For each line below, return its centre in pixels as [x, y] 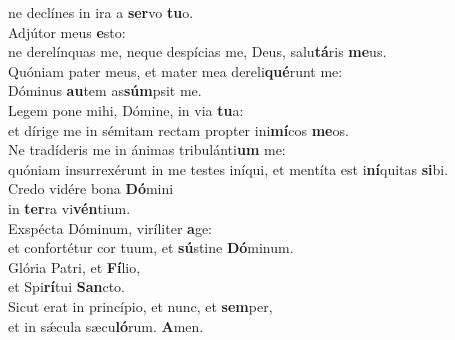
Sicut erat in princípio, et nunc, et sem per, [140, 305]
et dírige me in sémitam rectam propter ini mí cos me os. [178, 129]
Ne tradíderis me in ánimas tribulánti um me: [147, 149]
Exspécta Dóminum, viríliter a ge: [110, 227]
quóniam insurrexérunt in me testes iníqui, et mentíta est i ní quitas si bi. [228, 168]
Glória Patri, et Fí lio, [74, 266]
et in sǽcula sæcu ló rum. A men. [106, 325]
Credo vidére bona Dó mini [91, 188]
